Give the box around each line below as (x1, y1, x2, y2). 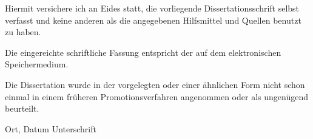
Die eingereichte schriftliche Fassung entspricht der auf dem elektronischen (5, 46, 281, 58)
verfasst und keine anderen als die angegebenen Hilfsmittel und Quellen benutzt (5, 13, 301, 26)
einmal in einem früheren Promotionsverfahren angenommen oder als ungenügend (5, 90, 308, 103)
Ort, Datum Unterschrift (5, 122, 96, 135)
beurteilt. (5, 102, 39, 115)
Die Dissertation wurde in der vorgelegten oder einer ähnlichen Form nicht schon (5, 78, 305, 90)
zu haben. (5, 25, 41, 38)
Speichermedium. (5, 58, 69, 70)
